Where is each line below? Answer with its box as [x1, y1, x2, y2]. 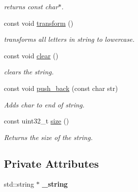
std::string [4, 178, 34, 189]
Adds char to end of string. [4, 99, 85, 109]
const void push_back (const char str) [4, 83, 118, 93]
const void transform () [4, 17, 74, 28]
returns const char [4, 1, 59, 11]
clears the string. [4, 67, 54, 77]
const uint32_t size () [4, 116, 69, 126]
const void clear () [4, 50, 59, 60]
